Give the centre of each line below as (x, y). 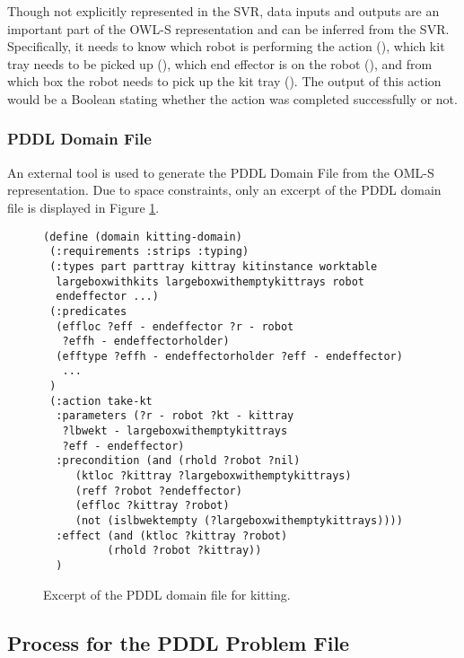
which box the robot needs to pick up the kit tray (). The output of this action (224, 81)
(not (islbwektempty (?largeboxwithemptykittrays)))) (239, 521)
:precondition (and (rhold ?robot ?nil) (178, 461)
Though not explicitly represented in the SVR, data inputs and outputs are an (223, 11)
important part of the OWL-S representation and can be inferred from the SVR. (228, 28)
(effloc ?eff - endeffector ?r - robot (175, 326)
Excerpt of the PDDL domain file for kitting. (167, 594)
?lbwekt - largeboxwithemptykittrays (175, 431)
